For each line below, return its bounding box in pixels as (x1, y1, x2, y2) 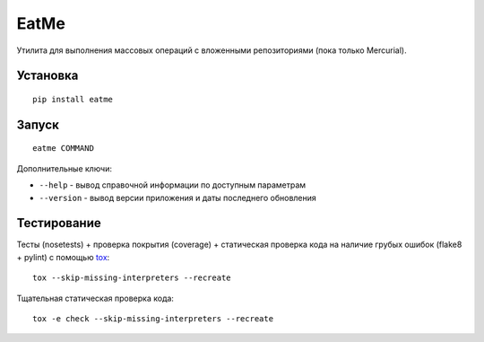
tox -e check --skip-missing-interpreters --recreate (32, 314, 273, 323)
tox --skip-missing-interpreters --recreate (32, 273, 232, 283)
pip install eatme (32, 94, 114, 104)
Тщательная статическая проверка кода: (16, 293, 175, 303)
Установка (16, 68, 79, 83)
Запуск (16, 117, 60, 132)
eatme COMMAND (32, 144, 94, 153)
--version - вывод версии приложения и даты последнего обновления (39, 192, 317, 203)
